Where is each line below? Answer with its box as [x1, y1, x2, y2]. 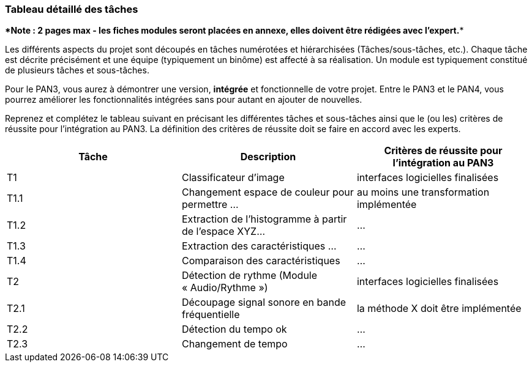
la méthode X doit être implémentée [356, 302, 522, 315]
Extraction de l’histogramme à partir [181, 213, 347, 226]
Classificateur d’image [181, 171, 285, 184]
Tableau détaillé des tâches [5, 3, 138, 15]
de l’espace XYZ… [181, 225, 265, 238]
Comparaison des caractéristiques [181, 254, 340, 267]
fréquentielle [181, 308, 240, 321]
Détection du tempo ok [181, 323, 287, 336]
